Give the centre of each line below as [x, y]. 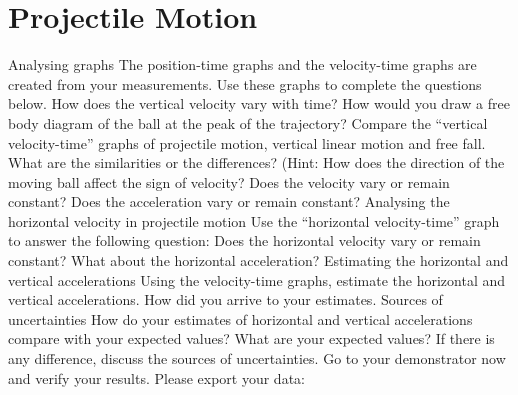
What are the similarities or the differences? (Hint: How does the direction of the [256, 162]
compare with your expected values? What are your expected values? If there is [251, 338]
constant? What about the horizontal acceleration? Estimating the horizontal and [258, 260]
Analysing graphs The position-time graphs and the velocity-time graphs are [242, 64]
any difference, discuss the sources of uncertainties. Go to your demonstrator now [257, 358]
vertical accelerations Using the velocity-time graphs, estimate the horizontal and [257, 279]
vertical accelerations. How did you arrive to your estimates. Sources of [225, 299]
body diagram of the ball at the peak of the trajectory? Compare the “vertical [248, 122]
